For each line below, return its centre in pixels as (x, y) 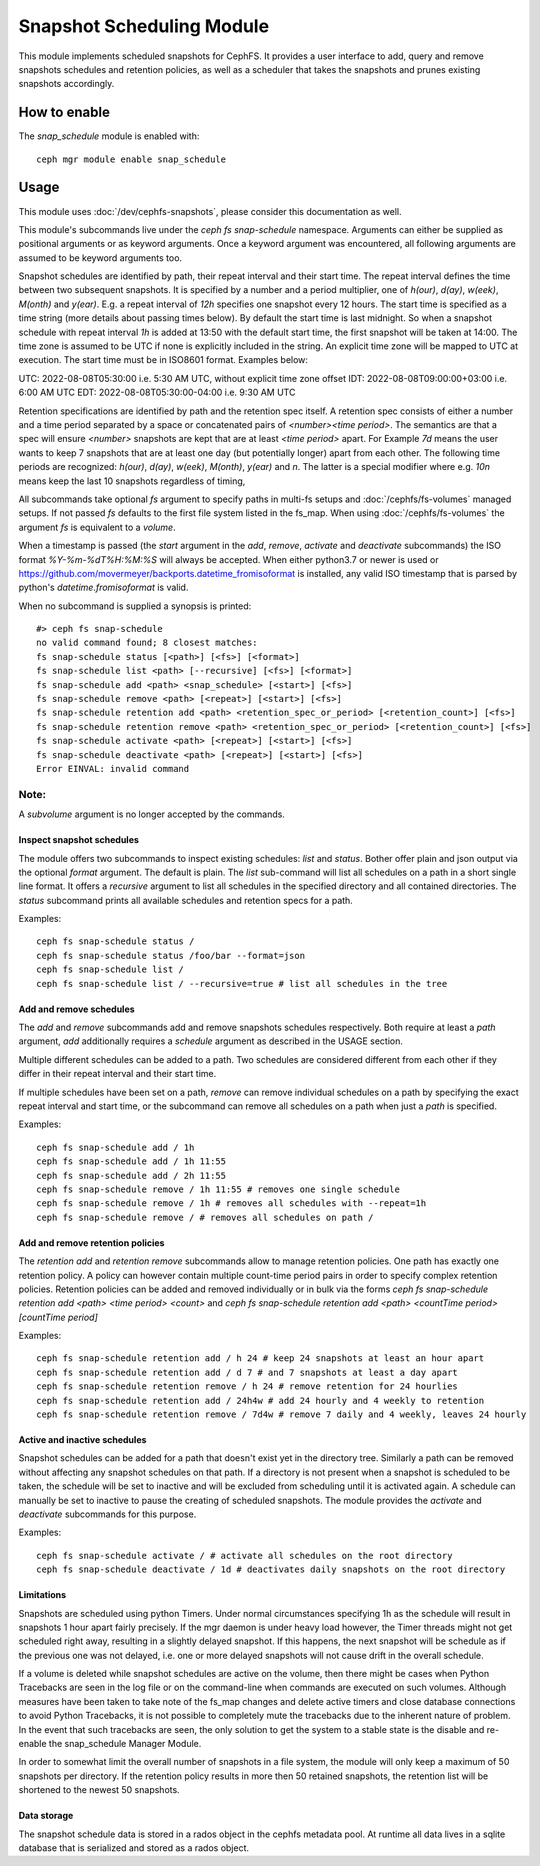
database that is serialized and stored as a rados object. (134, 1848)
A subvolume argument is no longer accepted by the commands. (151, 814)
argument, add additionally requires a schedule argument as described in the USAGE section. (211, 1041)
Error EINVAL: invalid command (113, 768)
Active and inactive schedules (82, 1440)
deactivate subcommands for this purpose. (107, 1514)
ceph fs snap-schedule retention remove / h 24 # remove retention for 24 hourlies (247, 1386)
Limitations (42, 1595)
